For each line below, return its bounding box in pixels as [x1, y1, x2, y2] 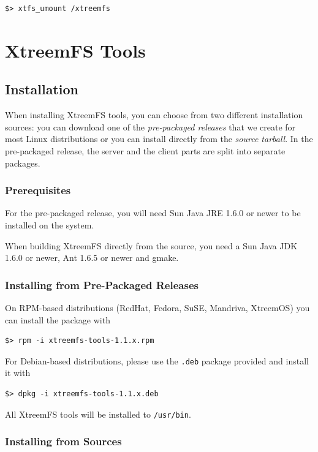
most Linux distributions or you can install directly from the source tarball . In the [5, 132, 313, 145]
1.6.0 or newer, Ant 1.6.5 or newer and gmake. [5, 251, 179, 264]
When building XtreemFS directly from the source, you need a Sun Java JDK [5, 239, 298, 252]
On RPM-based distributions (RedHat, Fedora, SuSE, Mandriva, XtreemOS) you [5, 301, 310, 314]
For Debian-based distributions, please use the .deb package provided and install [5, 354, 309, 367]
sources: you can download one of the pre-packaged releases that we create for [5, 120, 296, 133]
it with [5, 366, 31, 379]
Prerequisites [5, 183, 71, 198]
